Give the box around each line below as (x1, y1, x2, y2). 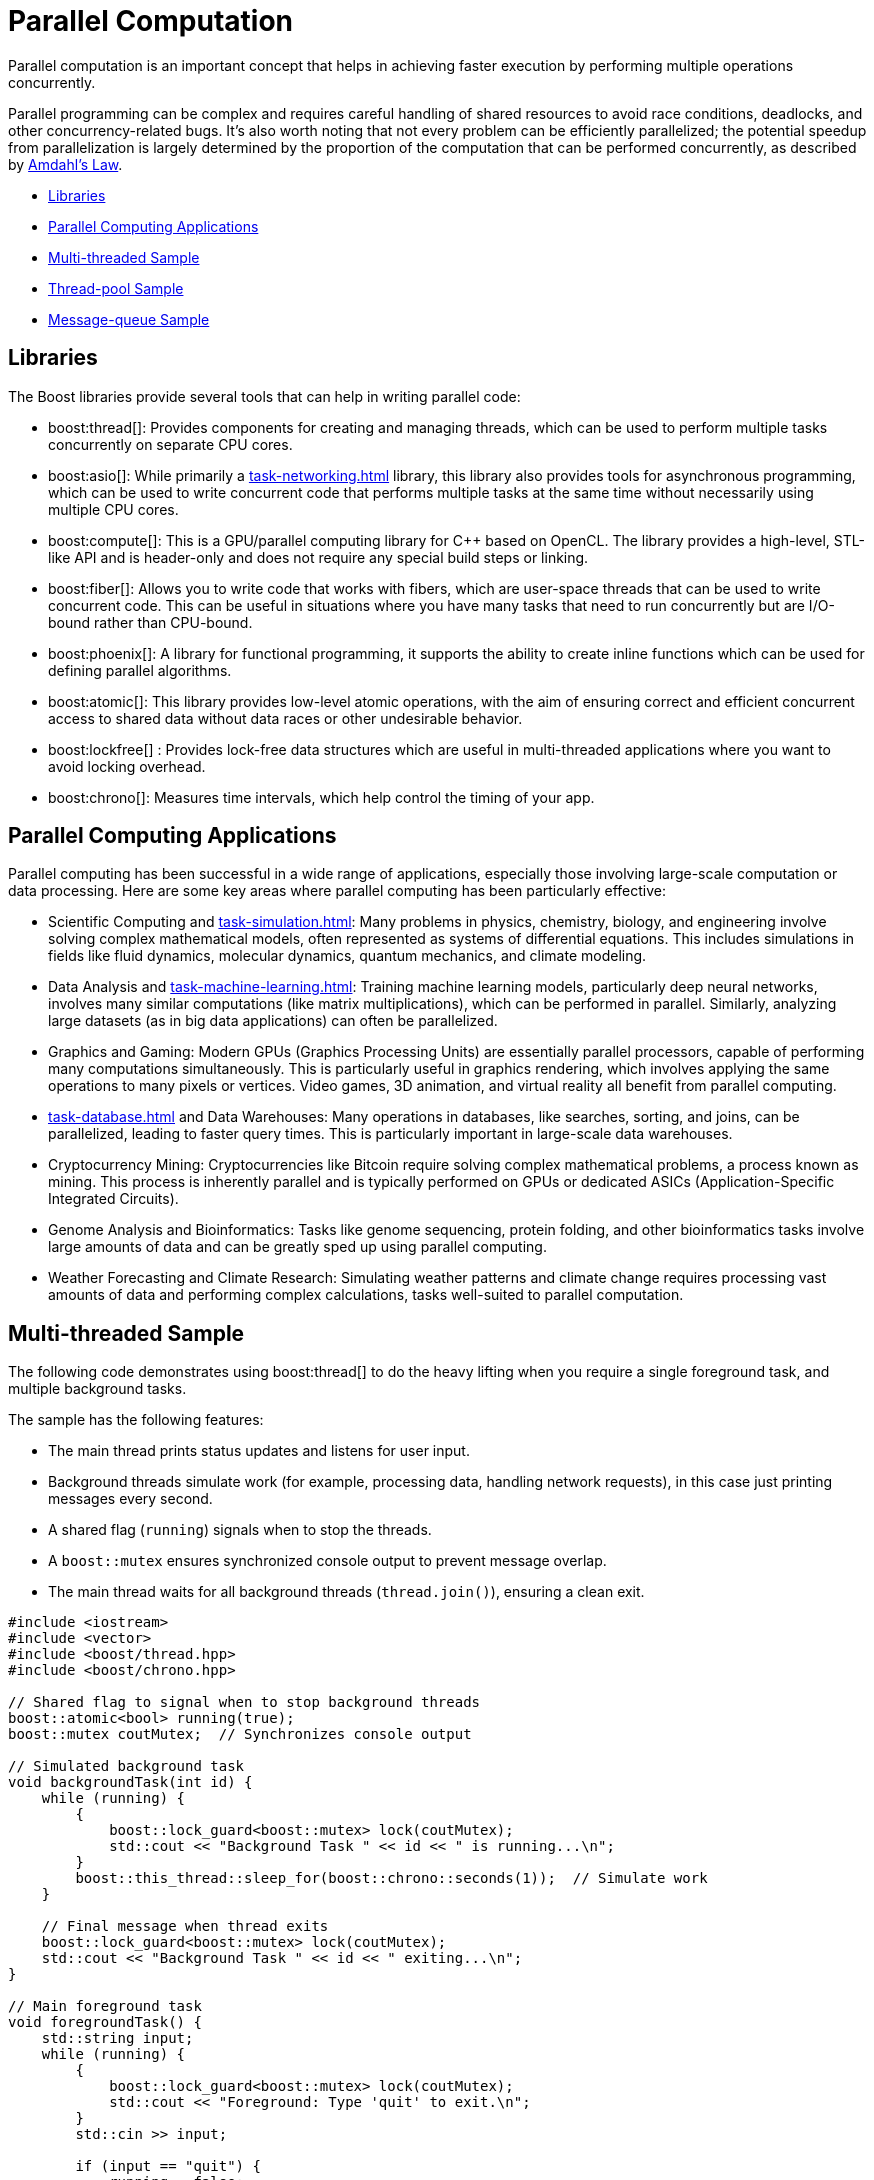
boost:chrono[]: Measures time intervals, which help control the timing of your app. (48, 788, 595, 806)
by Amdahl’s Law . (8, 155, 123, 173)
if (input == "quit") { (75, 2158, 261, 2175)
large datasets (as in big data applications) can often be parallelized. (48, 1012, 498, 1030)
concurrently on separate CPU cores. (48, 435, 293, 453)
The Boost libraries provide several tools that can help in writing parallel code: (8, 387, 521, 405)
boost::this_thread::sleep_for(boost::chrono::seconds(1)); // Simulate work (75, 1870, 708, 1887)
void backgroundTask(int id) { (8, 1774, 253, 1791)
